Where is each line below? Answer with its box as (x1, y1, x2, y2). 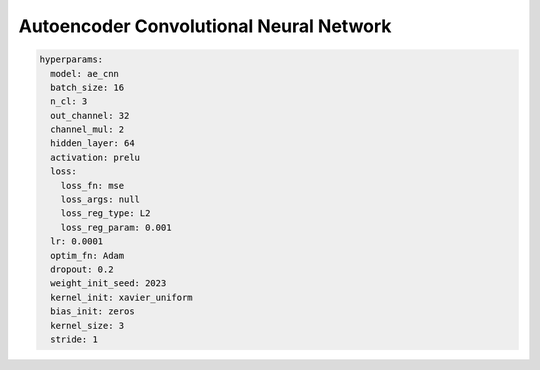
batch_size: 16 (50, 81, 125, 93)
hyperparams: (39, 54, 104, 65)
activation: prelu (50, 151, 140, 163)
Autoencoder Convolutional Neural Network (18, 15, 392, 37)
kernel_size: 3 (50, 320, 125, 331)
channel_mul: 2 (50, 124, 125, 135)
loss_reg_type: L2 (60, 208, 151, 219)
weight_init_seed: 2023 (50, 278, 167, 289)
